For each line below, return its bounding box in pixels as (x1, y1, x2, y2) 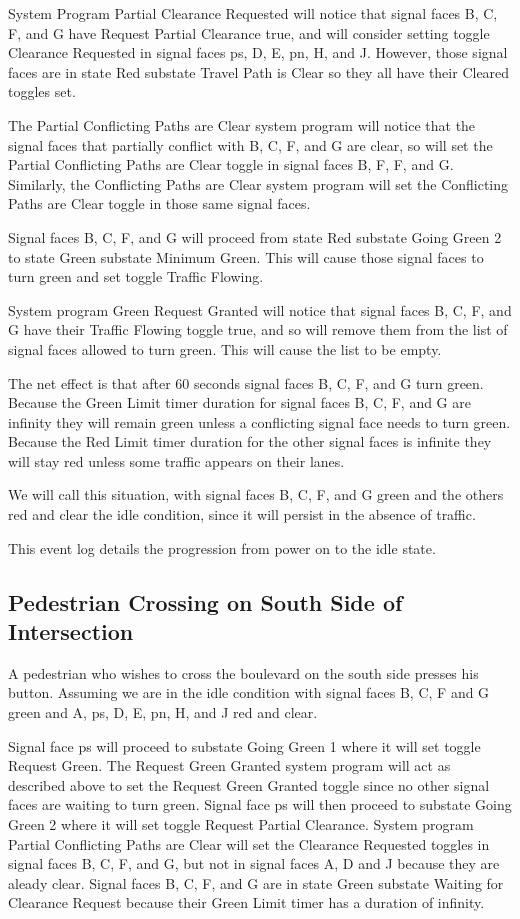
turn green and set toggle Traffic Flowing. (8, 266, 264, 287)
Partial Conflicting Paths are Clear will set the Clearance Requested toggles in (8, 833, 490, 854)
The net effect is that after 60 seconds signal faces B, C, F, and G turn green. (8, 372, 484, 393)
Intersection (8, 616, 134, 647)
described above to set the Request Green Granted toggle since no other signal (8, 774, 490, 795)
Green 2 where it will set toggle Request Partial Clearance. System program (8, 814, 474, 834)
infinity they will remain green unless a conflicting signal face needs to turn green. (8, 411, 511, 432)
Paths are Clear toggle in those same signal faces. (8, 193, 311, 214)
